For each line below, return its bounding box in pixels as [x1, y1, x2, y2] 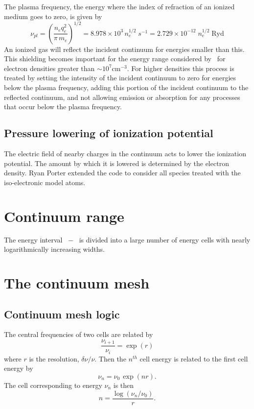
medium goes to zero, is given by [4, 11, 102, 21]
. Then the [94, 353, 126, 363]
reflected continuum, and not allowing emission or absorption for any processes [4, 92, 240, 102]
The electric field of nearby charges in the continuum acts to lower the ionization [4, 148, 246, 159]
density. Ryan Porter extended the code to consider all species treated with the [4, 168, 241, 178]
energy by [4, 363, 33, 373]
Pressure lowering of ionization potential [4, 125, 213, 141]
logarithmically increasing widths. [4, 244, 105, 254]
